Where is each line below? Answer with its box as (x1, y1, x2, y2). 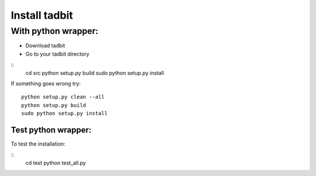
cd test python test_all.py (25, 159, 86, 166)
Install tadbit (11, 9, 73, 22)
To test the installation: (11, 140, 66, 147)
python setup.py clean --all (21, 94, 105, 101)
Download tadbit (25, 42, 66, 49)
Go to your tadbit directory (25, 50, 90, 57)
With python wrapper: (11, 26, 99, 36)
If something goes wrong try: (11, 80, 81, 87)
